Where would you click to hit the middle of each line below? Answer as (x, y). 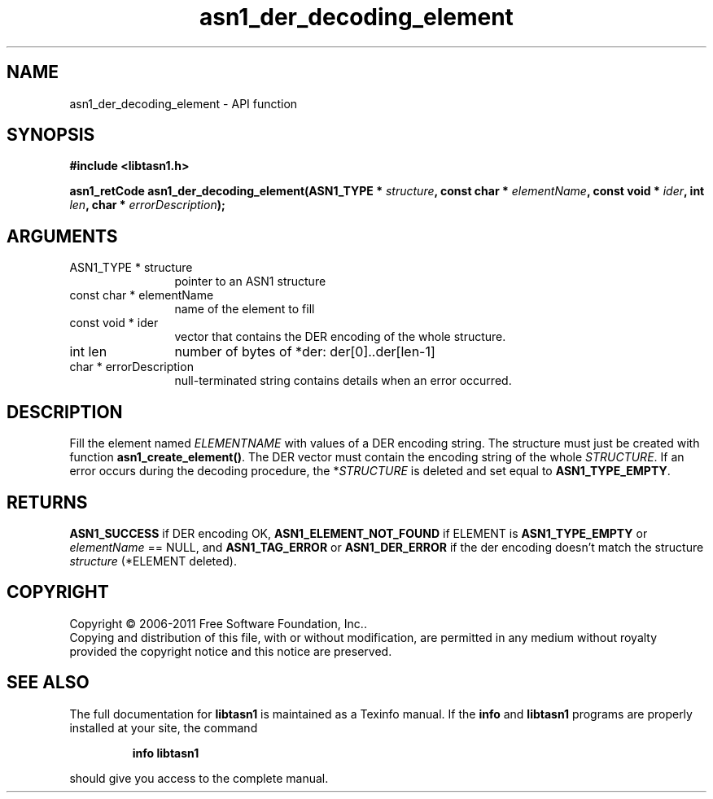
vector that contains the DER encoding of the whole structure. (340, 337)
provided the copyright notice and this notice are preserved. (231, 651)
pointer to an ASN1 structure (250, 282)
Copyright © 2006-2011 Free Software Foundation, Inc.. (218, 623)
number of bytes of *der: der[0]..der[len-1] (305, 352)
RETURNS (47, 502)
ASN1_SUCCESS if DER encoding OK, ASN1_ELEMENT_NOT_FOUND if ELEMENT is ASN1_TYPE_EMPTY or (359, 533)
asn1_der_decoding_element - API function (184, 103)
